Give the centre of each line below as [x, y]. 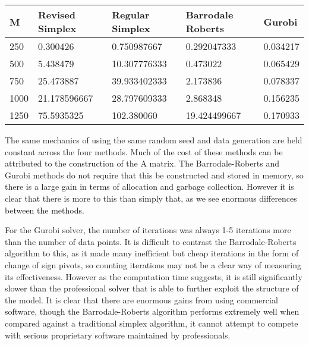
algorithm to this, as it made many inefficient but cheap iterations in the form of [152, 253]
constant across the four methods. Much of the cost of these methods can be [144, 151]
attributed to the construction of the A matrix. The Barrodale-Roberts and [142, 163]
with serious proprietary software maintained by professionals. [118, 335]
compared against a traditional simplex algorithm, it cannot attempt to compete [152, 323]
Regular [131, 15]
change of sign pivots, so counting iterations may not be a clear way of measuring [153, 264]
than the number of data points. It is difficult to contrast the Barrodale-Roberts [151, 241]
